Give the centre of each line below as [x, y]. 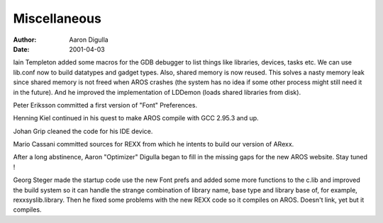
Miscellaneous [57, 18]
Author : [25, 40]
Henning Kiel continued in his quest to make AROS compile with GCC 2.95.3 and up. [136, 118]
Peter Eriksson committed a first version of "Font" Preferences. [105, 105]
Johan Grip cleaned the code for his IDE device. [83, 131]
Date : [21, 49]
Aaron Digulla [89, 40]
